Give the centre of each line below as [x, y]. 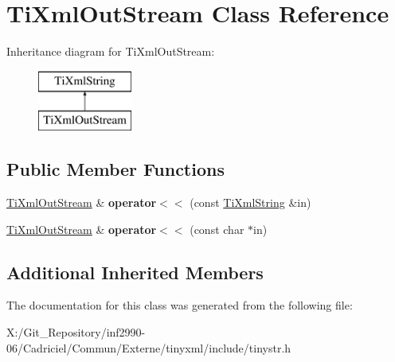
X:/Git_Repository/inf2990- [76, 332]
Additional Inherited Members [135, 272]
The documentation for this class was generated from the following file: [180, 305]
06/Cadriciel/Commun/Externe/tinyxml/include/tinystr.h [149, 347]
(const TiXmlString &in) [250, 202]
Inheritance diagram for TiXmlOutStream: [111, 51]
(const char [217, 229]
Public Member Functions [115, 169]
